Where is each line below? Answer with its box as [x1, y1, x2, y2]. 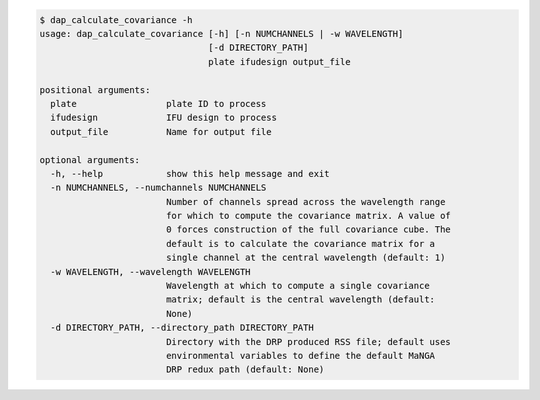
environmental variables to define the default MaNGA [165, 350, 435, 361]
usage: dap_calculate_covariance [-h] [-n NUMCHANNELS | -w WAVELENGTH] [39, 28, 404, 39]
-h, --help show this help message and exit [50, 168, 330, 179]
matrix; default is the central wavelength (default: [165, 294, 435, 305]
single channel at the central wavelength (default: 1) [165, 252, 446, 264]
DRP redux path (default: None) [165, 364, 325, 375]
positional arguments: [39, 84, 151, 95]
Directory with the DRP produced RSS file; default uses [165, 336, 452, 347]
